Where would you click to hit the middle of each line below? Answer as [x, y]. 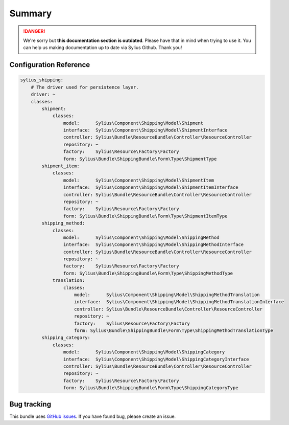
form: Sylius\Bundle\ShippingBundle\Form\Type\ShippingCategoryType [151, 388]
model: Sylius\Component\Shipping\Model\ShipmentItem [139, 180]
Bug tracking [30, 404]
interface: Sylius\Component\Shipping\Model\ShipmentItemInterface [151, 187]
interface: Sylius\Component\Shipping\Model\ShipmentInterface [145, 130]
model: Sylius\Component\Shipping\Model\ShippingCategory [144, 352]
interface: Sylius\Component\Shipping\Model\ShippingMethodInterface [153, 245]
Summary [31, 13]
